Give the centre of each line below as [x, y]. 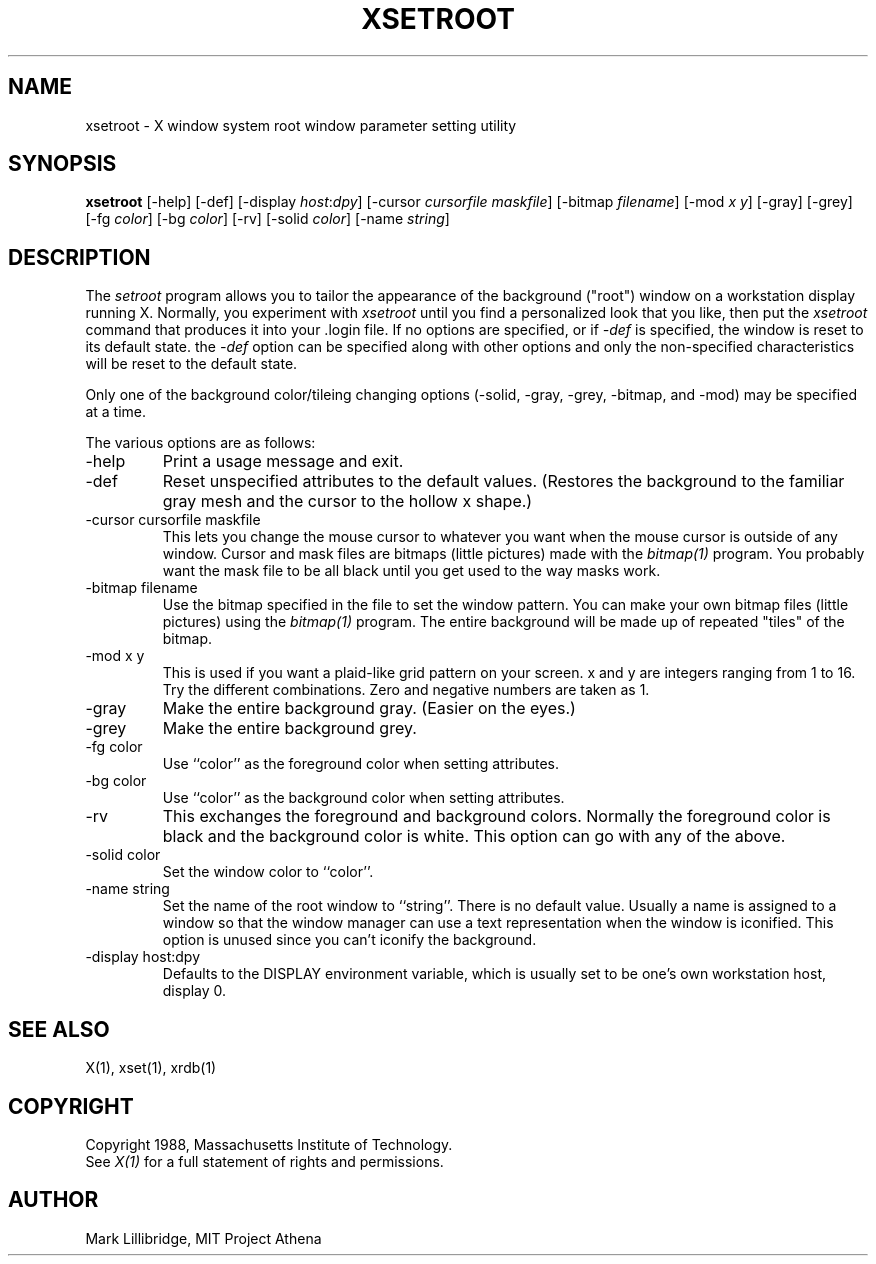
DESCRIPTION [79, 257]
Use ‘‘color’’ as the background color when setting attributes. [363, 798]
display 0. [194, 991]
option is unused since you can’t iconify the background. [349, 940]
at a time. [115, 412]
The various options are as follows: [200, 443]
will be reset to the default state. [191, 364]
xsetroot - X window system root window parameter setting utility [301, 125]
